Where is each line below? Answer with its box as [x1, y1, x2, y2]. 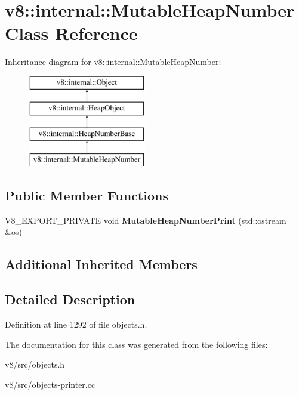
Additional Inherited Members [5, 255, 198, 273]
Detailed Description [5, 290, 135, 308]
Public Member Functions [5, 186, 168, 205]
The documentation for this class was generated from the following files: [5, 338, 268, 350]
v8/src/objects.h [5, 358, 65, 371]
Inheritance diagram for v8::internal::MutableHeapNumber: [5, 55, 221, 68]
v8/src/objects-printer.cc [5, 378, 95, 390]
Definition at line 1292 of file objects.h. [5, 318, 147, 331]
